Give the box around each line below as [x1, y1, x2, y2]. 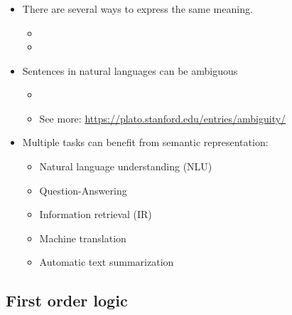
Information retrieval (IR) [39, 207, 152, 222]
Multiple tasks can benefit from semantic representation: [22, 135, 269, 150]
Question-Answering [39, 182, 127, 197]
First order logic [6, 289, 128, 311]
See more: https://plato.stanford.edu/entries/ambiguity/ [39, 110, 286, 125]
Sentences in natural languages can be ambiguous [22, 63, 238, 78]
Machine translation [39, 230, 126, 245]
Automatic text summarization [39, 254, 174, 269]
